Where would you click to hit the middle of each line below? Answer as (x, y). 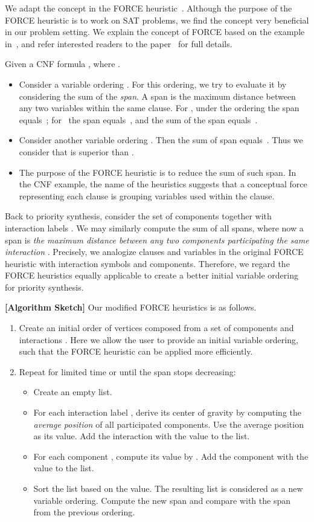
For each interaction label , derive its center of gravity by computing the (167, 412)
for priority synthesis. (44, 287)
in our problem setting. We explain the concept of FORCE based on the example (155, 32)
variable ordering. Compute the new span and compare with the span (162, 500)
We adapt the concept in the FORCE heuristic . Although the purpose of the (149, 8)
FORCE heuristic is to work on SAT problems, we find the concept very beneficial (157, 20)
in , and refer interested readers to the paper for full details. (119, 43)
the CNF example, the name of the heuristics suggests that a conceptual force (163, 184)
